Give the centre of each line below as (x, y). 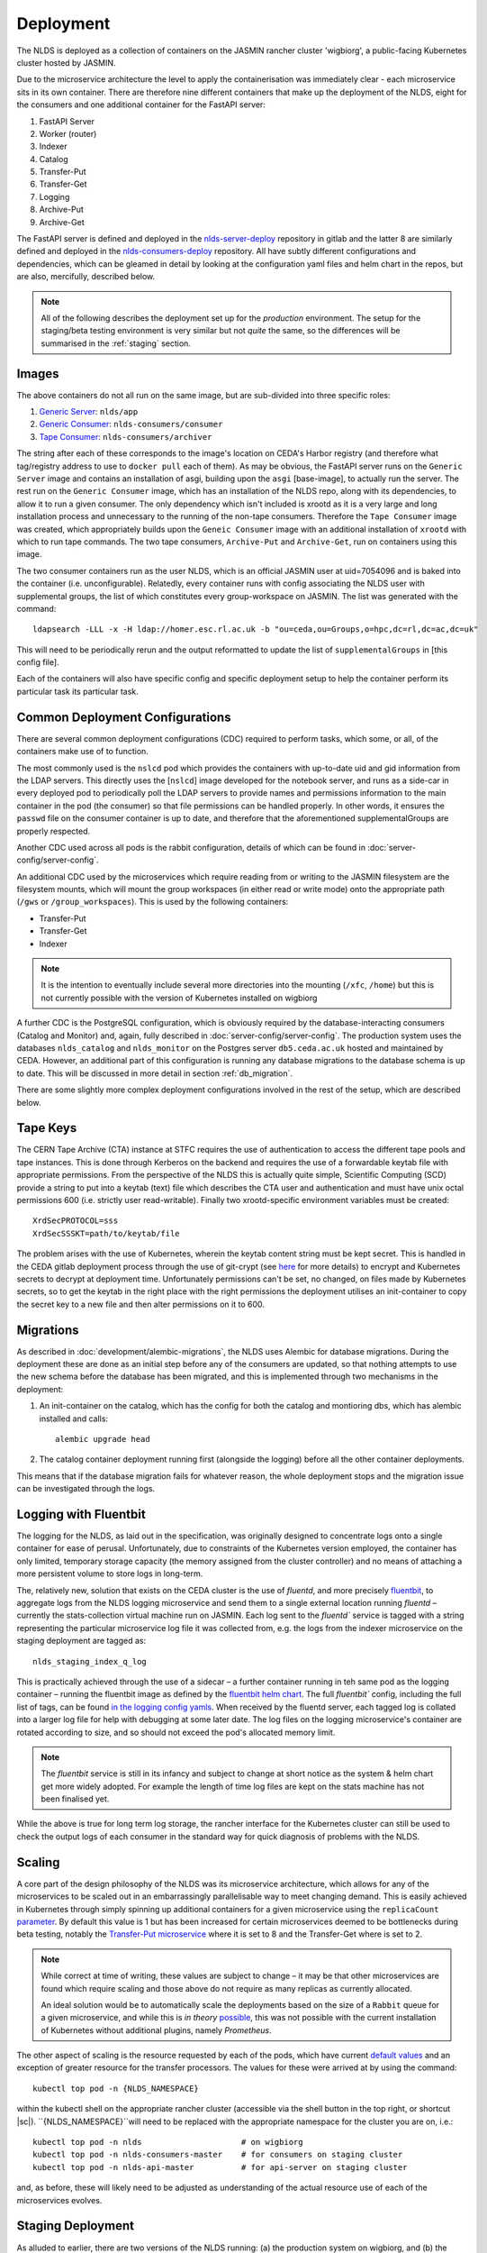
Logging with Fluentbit (81, 1514)
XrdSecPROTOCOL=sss (76, 1221)
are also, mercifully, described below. (86, 277)
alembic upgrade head (103, 1439)
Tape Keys (47, 1128)
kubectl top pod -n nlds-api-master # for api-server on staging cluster (220, 2167)
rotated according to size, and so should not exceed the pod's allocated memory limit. (176, 1732)
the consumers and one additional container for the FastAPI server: (141, 105)
